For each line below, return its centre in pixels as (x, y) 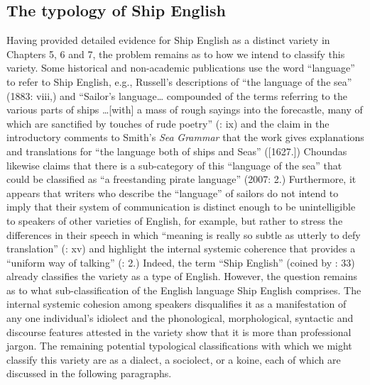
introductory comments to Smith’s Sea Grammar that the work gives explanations (185, 137)
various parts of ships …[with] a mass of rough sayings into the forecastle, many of (185, 110)
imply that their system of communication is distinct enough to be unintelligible (181, 207)
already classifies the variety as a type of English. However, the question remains (182, 276)
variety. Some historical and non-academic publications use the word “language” (181, 68)
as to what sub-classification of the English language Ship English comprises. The (184, 290)
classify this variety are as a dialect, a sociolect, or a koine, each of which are (174, 359)
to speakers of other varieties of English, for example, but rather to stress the (175, 220)
